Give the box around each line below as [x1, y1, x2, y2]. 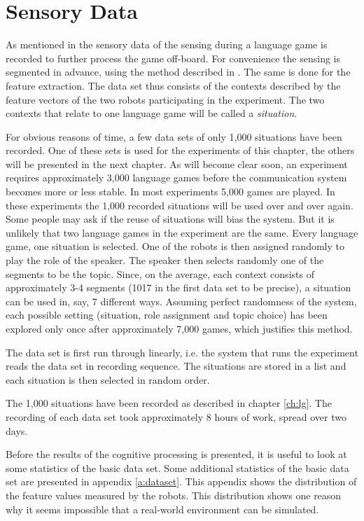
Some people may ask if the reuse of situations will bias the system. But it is [6, 211, 335, 226]
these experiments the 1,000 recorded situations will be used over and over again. [6, 197, 353, 212]
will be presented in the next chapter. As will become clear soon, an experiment [6, 156, 348, 171]
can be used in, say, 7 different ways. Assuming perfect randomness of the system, [6, 293, 357, 308]
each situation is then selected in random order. [6, 372, 210, 387]
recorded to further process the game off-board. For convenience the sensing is [6, 50, 340, 65]
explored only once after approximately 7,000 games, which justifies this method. [6, 321, 353, 335]
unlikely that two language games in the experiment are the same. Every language [6, 225, 358, 239]
